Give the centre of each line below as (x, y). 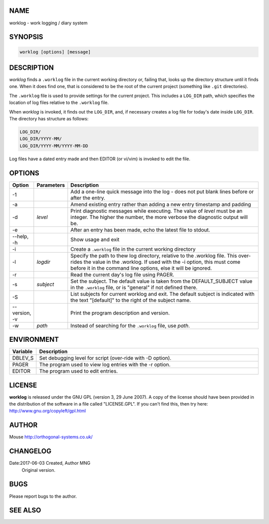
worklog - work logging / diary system (48, 23)
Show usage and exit (95, 239)
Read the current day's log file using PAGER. (122, 275)
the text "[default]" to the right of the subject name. (131, 300)
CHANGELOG (30, 451)
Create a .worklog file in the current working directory (133, 249)
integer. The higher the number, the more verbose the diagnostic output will (159, 217)
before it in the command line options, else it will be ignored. (141, 268)
